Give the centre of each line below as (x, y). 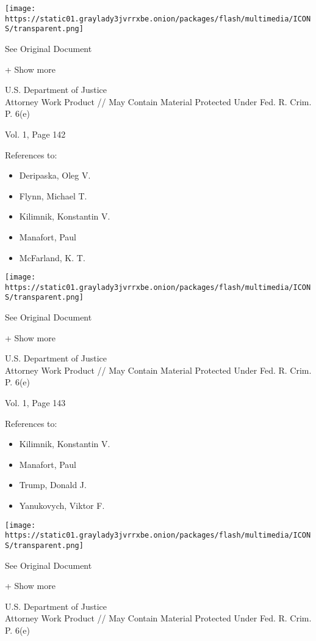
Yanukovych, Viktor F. (62, 505)
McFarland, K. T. (52, 257)
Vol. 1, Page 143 (35, 403)
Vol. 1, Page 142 (35, 134)
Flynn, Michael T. (53, 195)
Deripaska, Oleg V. (55, 175)
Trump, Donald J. (53, 485)
